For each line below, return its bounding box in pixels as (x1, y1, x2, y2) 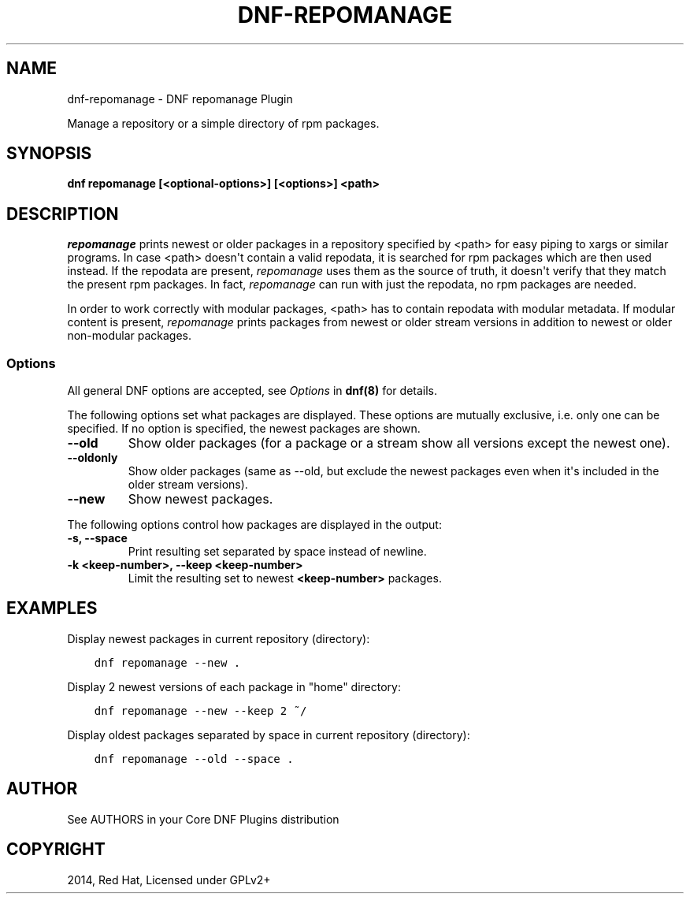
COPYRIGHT (6, 839, 106, 860)
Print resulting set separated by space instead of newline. (128, 545, 427, 559)
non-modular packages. (67, 329, 192, 343)
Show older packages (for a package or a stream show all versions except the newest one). (128, 435, 670, 452)
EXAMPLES (6, 598, 98, 619)
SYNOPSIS (6, 143, 92, 164)
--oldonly (67, 451, 118, 465)
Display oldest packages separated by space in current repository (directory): (67, 727, 470, 742)
